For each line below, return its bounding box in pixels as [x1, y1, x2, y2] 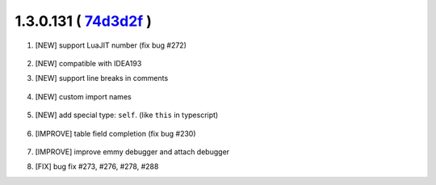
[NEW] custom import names [35, 91, 132, 101]
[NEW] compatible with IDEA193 [35, 58, 142, 68]
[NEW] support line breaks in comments [35, 74, 169, 83]
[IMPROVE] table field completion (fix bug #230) [35, 128, 197, 138]
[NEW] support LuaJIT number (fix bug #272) [35, 40, 187, 50]
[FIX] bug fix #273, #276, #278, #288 [35, 162, 159, 171]
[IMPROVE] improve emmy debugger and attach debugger [35, 146, 230, 157]
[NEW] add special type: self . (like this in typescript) [35, 110, 219, 120]
